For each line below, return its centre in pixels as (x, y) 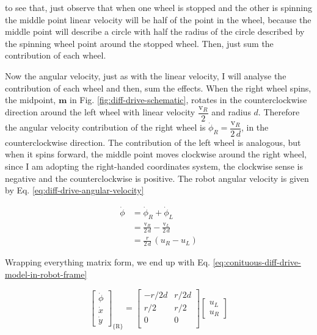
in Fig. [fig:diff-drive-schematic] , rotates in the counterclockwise (188, 100)
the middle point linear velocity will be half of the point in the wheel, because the (158, 19)
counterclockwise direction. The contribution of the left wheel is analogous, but (153, 142)
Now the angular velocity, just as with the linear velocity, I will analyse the (146, 75)
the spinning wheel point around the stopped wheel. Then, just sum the (139, 43)
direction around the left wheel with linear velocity (100, 112)
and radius (231, 112)
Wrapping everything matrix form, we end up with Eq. (108, 262)
